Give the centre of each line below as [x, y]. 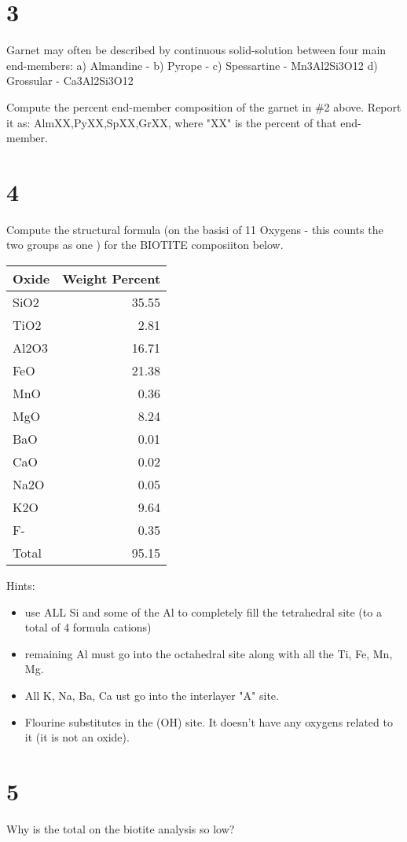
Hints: [21, 585]
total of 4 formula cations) [88, 627]
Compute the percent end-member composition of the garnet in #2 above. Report [204, 106]
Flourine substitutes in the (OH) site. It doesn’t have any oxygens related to [209, 721]
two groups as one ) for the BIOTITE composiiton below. [145, 245]
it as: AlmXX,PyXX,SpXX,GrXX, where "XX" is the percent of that [172, 122]
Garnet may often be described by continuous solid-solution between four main [196, 50]
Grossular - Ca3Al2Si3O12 [70, 81]
